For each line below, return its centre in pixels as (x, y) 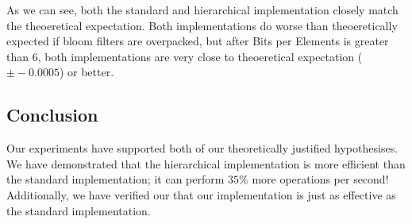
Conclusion (52, 115)
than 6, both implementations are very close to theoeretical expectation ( (185, 56)
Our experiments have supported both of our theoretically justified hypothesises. (202, 148)
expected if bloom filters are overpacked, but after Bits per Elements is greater (198, 41)
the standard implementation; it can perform (116, 179)
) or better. (87, 72)
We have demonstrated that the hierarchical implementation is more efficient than (206, 163)
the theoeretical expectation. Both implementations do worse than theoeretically (202, 25)
